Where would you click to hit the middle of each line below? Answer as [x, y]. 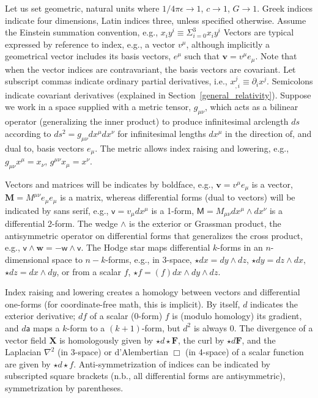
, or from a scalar [89, 271]
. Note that [276, 56]
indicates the [274, 304]
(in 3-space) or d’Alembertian [113, 352]
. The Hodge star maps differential [146, 247]
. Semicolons [290, 81]
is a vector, [272, 184]
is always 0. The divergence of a [253, 327]
